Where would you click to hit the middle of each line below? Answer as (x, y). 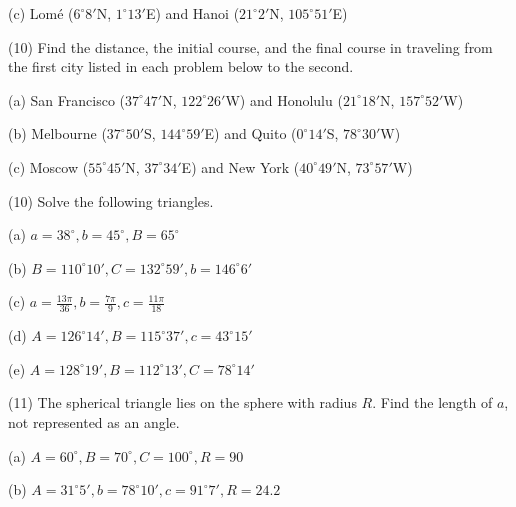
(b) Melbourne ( (57, 133)
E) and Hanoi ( (192, 13)
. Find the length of (432, 402)
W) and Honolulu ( (284, 99)
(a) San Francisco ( (66, 99)
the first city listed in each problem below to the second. (181, 66)
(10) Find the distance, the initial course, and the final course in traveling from (250, 46)
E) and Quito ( (250, 133)
